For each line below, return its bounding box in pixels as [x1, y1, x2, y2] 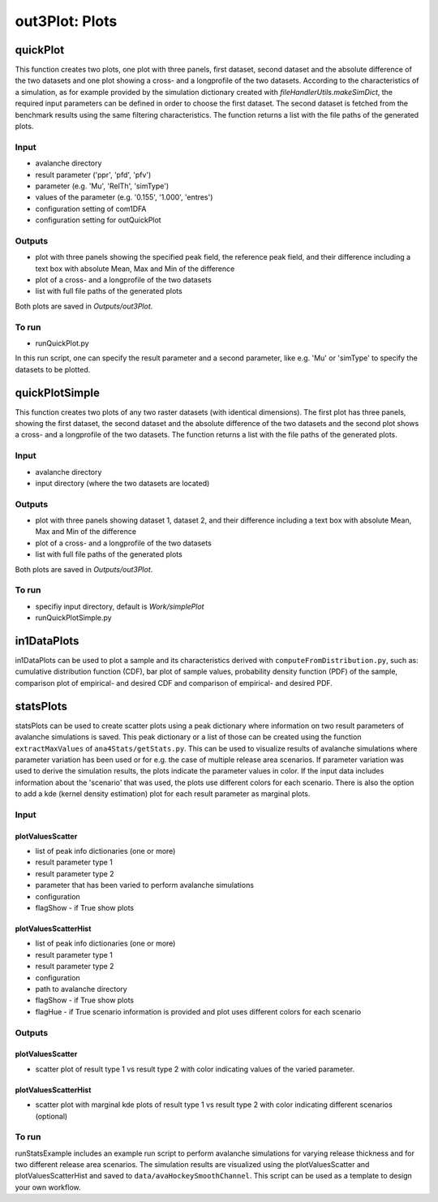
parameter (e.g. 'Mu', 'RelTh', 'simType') [35, 181, 170, 191]
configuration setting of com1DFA [35, 204, 147, 213]
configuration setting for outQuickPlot [35, 215, 161, 225]
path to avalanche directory [35, 984, 127, 993]
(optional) [35, 1111, 68, 1121]
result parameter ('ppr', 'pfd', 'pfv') [35, 170, 152, 179]
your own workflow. [15, 1182, 81, 1192]
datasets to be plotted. [15, 364, 91, 374]
